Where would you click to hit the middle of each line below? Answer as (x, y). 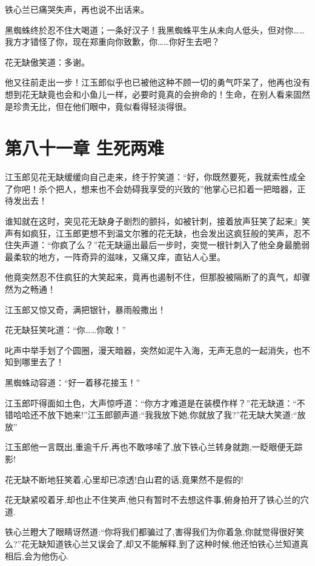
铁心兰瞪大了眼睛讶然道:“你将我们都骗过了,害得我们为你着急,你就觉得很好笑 (155, 532)
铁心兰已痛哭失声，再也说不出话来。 (77, 9)
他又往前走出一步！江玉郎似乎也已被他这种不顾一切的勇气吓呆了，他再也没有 (157, 82)
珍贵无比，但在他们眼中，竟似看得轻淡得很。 (102, 106)
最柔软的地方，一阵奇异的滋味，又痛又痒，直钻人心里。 (115, 256)
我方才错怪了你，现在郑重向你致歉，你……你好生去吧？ (112, 42)
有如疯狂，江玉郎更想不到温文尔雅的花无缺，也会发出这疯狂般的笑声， (153, 233)
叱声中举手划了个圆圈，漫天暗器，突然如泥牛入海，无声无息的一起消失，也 (153, 350)
